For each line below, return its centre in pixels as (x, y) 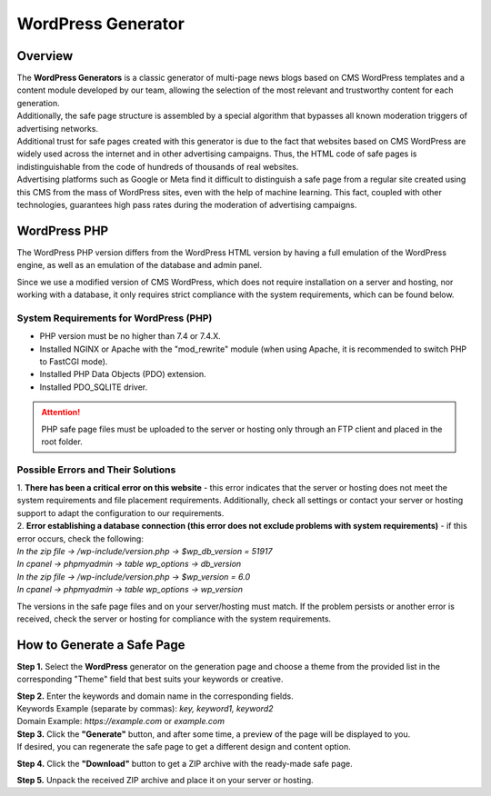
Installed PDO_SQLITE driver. (94, 387)
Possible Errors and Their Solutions (96, 470)
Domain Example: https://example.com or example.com (120, 721)
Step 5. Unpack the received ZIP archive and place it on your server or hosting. (165, 780)
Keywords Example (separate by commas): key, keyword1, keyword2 (145, 709)
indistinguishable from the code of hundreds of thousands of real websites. (158, 166)
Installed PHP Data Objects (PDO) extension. (123, 374)
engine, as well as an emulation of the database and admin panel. (140, 265)
